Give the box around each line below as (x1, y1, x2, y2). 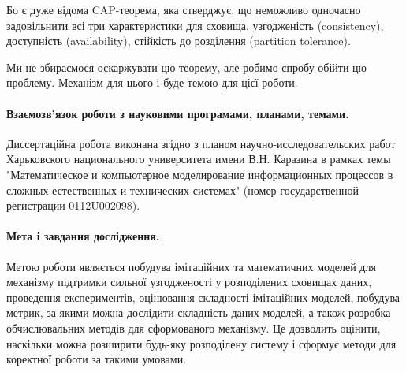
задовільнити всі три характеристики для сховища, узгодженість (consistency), (6, 17, 384, 33)
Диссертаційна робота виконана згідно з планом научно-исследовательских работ (6, 135, 396, 151)
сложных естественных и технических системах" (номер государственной (6, 181, 359, 198)
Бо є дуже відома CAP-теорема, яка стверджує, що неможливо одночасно (6, 2, 361, 17)
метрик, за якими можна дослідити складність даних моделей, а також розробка (6, 304, 391, 321)
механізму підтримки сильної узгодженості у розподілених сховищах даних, (6, 273, 372, 290)
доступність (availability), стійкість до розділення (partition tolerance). (6, 32, 351, 49)
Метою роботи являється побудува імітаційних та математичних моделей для (6, 258, 376, 274)
